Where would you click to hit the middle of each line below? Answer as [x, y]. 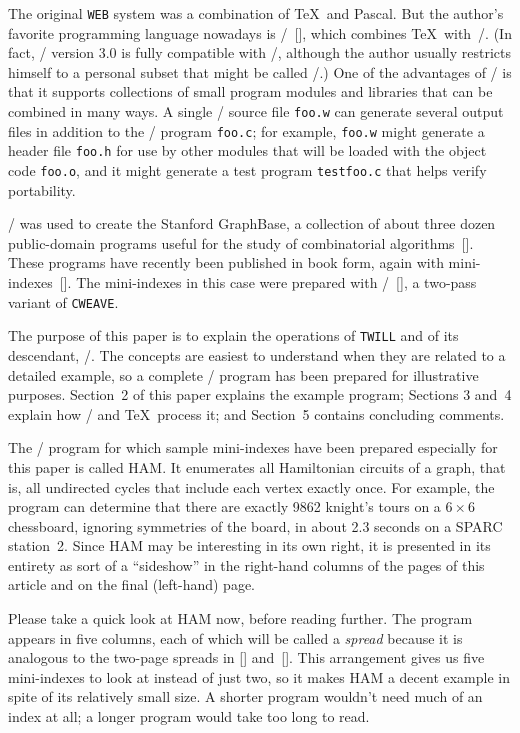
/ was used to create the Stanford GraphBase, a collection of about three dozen [252, 223]
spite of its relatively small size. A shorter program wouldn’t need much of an [245, 696]
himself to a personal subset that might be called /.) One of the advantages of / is [260, 71]
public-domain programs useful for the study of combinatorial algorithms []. [241, 242]
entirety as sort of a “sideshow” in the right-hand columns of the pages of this [246, 564]
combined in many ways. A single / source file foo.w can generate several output [256, 111]
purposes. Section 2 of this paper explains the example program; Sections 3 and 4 [260, 394]
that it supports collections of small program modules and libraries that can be [250, 91]
